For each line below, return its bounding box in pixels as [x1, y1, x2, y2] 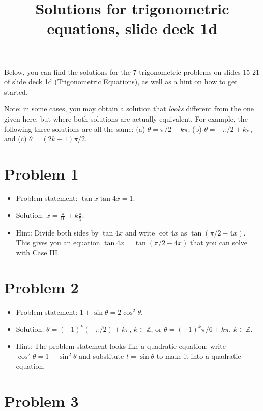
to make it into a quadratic [156, 350, 241, 361]
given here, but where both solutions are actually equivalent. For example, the [4, 113, 248, 124]
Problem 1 [4, 163, 79, 184]
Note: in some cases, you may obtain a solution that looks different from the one [4, 103, 254, 114]
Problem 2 [4, 277, 79, 298]
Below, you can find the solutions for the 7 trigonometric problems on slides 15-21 [4, 66, 259, 77]
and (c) [4, 133, 27, 144]
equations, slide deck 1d [47, 18, 218, 39]
